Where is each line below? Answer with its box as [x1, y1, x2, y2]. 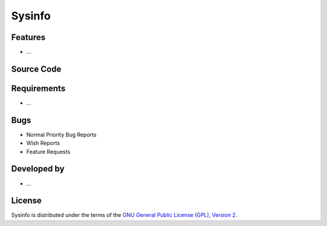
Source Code [11, 64, 62, 74]
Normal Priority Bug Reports [26, 131, 97, 138]
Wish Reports [26, 139, 61, 147]
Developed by [11, 164, 65, 174]
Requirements [11, 83, 66, 93]
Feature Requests [26, 148, 71, 155]
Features [11, 32, 45, 42]
